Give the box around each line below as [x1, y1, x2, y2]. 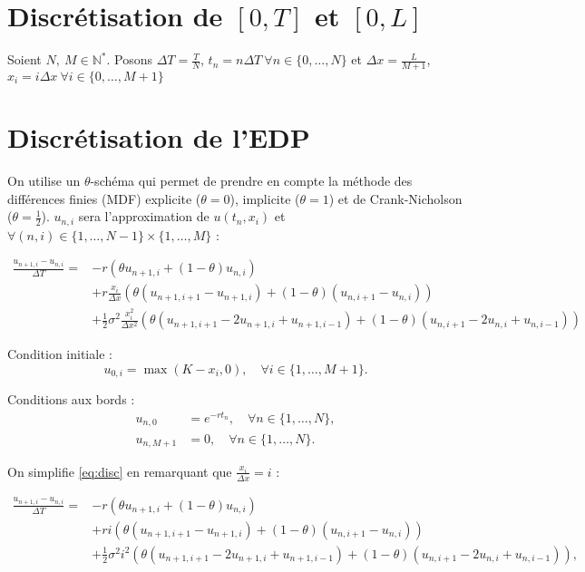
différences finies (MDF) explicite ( [7, 189, 201, 208]
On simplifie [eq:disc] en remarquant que [7, 461, 232, 480]
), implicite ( [229, 189, 300, 208]
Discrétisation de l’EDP [7, 119, 310, 156]
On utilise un [7, 171, 81, 190]
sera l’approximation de [78, 207, 210, 226]
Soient [7, 50, 42, 69]
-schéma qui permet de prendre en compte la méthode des [90, 171, 413, 190]
